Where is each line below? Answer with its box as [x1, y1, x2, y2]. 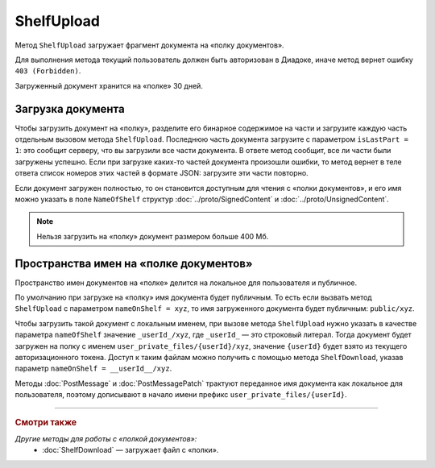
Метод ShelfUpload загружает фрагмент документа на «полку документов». [14, 40, 285, 50]
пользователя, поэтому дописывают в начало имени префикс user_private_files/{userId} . [14, 390, 347, 400]
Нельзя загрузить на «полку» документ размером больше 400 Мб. [36, 231, 269, 241]
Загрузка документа [14, 101, 125, 116]
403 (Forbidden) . [14, 66, 81, 76]
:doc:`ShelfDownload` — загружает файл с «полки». [42, 445, 219, 455]
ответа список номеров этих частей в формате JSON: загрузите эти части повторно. [14, 168, 309, 178]
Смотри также [14, 416, 77, 428]
